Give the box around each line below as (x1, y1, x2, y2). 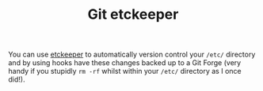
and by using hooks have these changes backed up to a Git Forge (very (8, 58, 242, 67)
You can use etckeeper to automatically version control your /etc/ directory (8, 49, 256, 60)
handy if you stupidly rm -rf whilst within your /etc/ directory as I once (8, 67, 242, 76)
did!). (8, 75, 25, 84)
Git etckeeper (87, 5, 179, 24)
